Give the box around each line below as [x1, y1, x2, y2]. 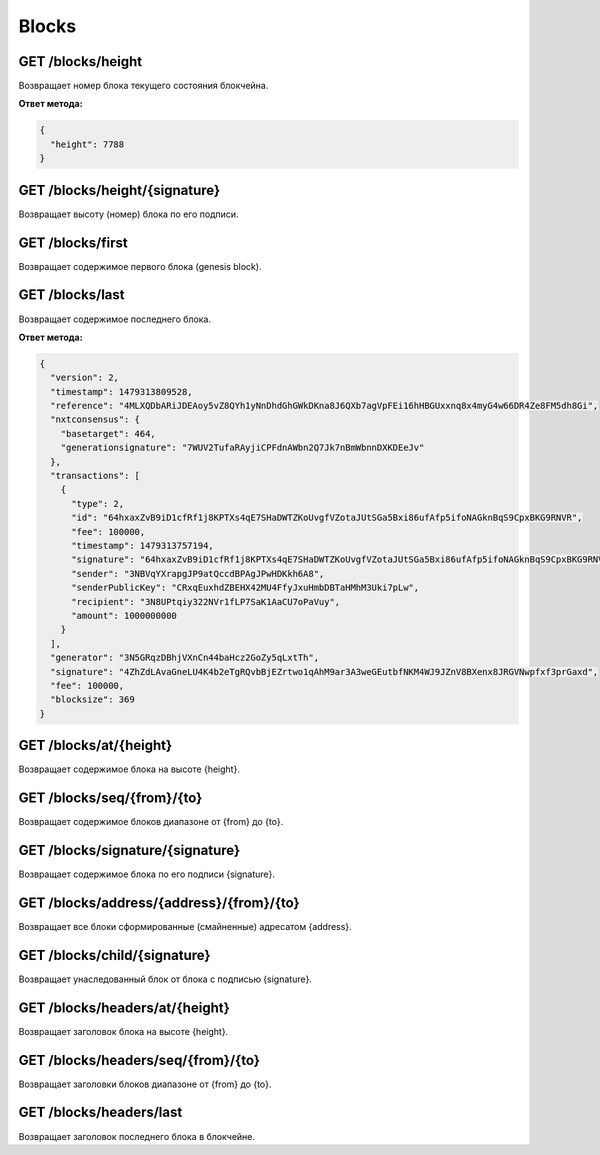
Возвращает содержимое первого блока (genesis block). [18, 260, 262, 272]
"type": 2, [71, 498, 125, 509]
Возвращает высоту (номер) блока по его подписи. [18, 208, 239, 220]
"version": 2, [50, 372, 120, 384]
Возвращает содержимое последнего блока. [18, 313, 212, 325]
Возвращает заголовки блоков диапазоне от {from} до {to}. [18, 1078, 272, 1090]
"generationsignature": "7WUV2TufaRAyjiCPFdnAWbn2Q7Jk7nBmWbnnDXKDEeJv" [60, 442, 425, 454]
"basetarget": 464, [60, 428, 157, 439]
